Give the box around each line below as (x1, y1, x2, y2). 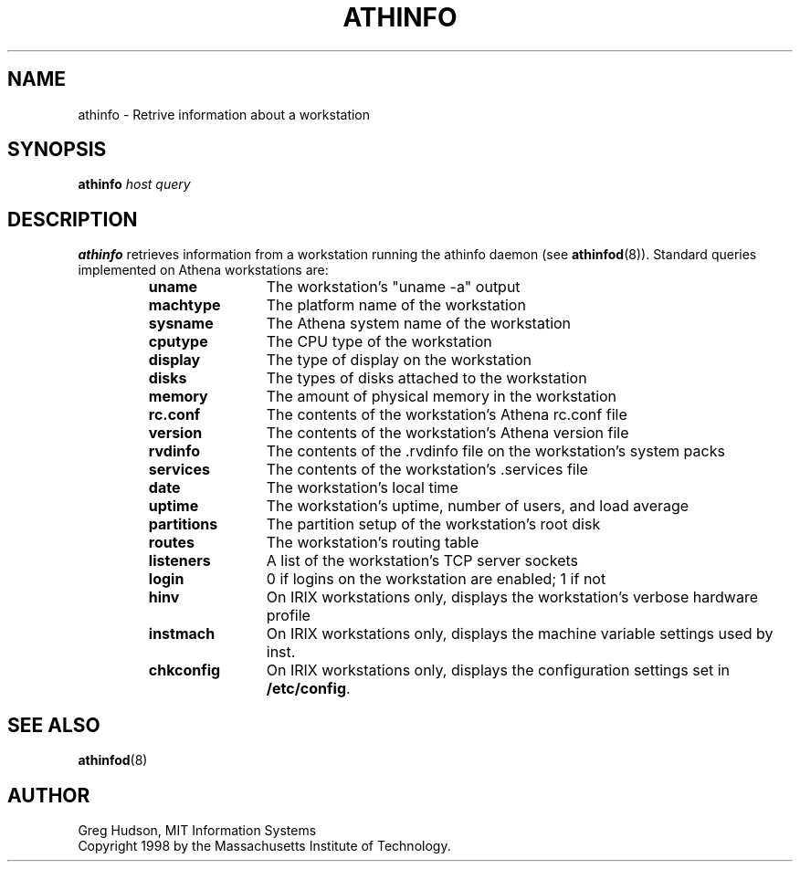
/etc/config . (266, 679, 351, 698)
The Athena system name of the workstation (266, 314, 572, 333)
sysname (148, 314, 214, 333)
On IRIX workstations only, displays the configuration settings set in (266, 661, 731, 680)
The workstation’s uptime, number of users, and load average (266, 497, 689, 516)
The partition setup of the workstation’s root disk (266, 515, 601, 534)
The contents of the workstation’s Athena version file (266, 424, 629, 443)
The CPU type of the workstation (266, 332, 492, 351)
